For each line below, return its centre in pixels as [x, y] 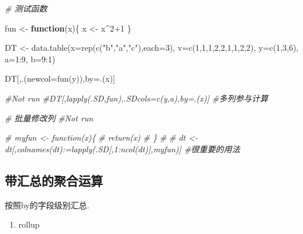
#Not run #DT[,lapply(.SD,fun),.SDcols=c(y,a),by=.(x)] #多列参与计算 [137, 98]
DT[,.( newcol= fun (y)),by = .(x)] [60, 78]
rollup [29, 224]
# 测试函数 [26, 8]
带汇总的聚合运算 [54, 180]
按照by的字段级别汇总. [47, 205]
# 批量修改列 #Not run [49, 118]
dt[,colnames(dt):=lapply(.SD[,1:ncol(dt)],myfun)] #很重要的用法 [123, 149]
